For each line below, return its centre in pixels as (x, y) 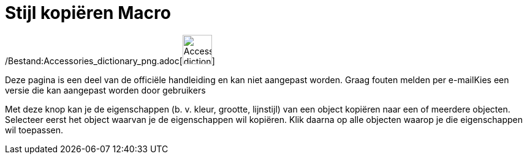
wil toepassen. (34, 130)
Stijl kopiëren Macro (88, 13)
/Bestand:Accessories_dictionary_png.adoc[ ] (110, 61)
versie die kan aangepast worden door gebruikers (105, 90)
